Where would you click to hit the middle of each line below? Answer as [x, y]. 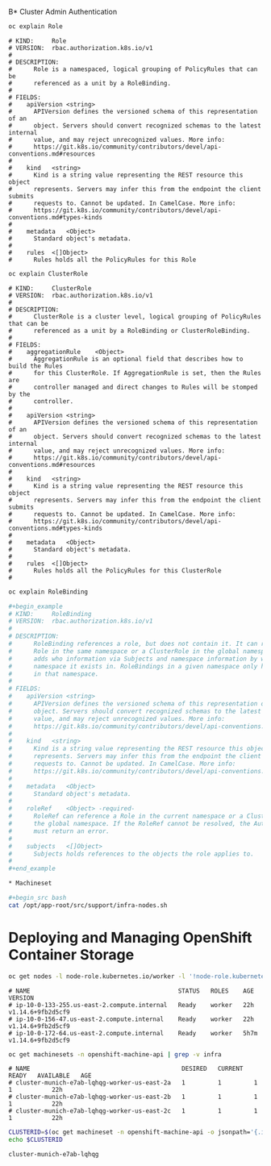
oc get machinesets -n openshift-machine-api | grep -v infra [115, 1054]
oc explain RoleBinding [48, 592]
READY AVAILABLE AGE [50, 1076]
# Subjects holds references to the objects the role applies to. [131, 854]
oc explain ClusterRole [48, 273]
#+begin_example [35, 606]
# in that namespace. [54, 674]
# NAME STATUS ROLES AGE [131, 991]
